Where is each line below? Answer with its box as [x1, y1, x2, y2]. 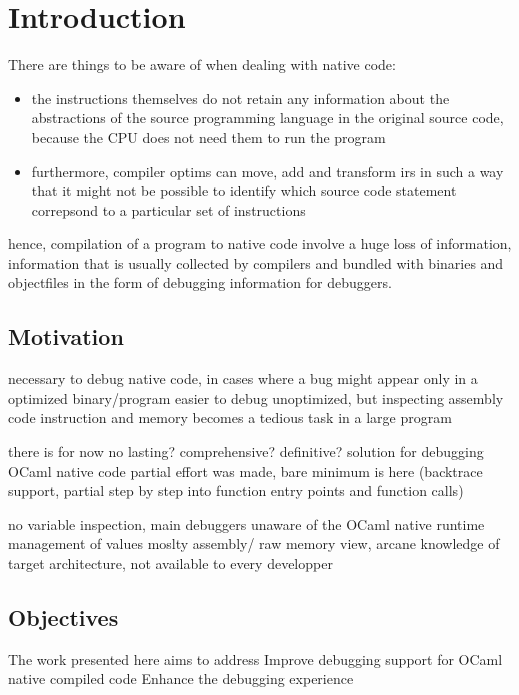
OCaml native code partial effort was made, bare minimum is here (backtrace [8, 460, 483, 481]
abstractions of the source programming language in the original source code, [31, 107, 504, 128]
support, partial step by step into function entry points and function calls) [8, 480, 464, 501]
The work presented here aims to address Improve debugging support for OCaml [8, 648, 503, 669]
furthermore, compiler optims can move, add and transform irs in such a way [31, 160, 504, 181]
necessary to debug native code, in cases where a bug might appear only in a [8, 368, 478, 389]
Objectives [8, 602, 119, 632]
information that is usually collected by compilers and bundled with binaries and [8, 252, 504, 273]
